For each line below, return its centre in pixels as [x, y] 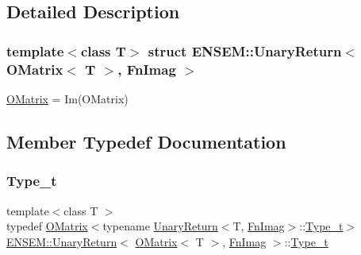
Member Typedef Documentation [146, 141]
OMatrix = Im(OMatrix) [67, 98]
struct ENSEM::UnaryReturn [245, 50]
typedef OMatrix [47, 226]
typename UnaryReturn [160, 226]
